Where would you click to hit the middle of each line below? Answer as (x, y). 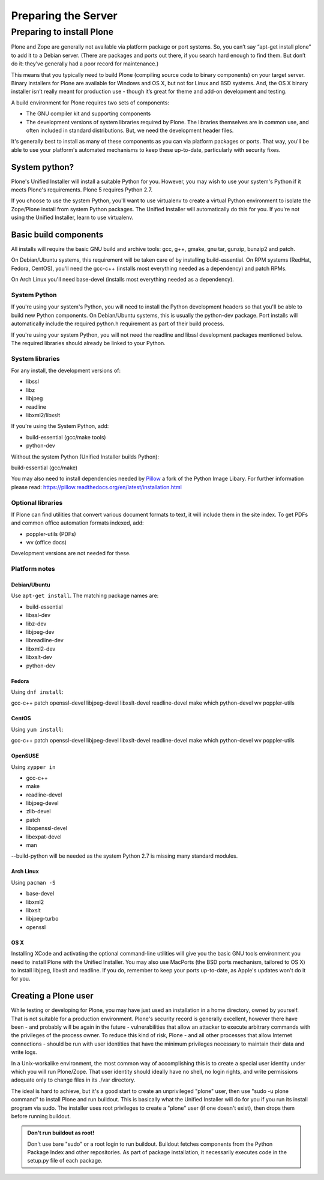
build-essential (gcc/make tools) (66, 437)
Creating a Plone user (52, 996)
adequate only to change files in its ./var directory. (73, 1080)
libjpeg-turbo (42, 919)
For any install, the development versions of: (66, 371)
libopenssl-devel (46, 828)
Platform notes (33, 569)
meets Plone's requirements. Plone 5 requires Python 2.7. (82, 190)
